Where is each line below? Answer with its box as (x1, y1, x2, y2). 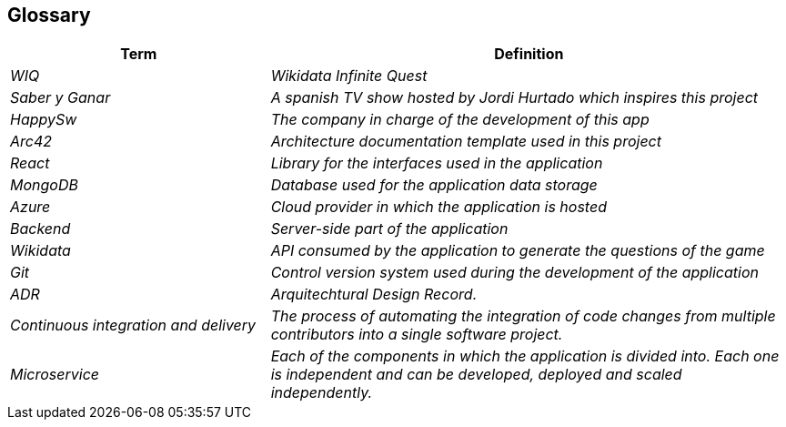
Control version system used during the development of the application (270, 263, 759, 282)
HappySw (10, 110, 77, 129)
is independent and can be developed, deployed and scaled (270, 365, 682, 384)
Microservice (10, 365, 100, 384)
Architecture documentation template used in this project (270, 132, 661, 151)
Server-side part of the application (270, 219, 509, 239)
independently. (270, 383, 373, 402)
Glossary (7, 4, 91, 26)
